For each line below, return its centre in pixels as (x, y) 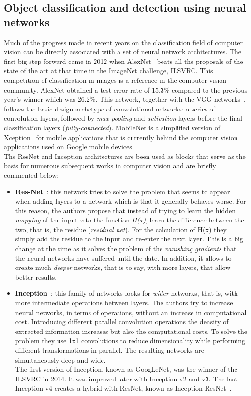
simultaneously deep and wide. (60, 359)
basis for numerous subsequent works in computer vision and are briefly (110, 166)
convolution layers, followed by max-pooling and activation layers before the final (123, 118)
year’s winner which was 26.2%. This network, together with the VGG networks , (125, 99)
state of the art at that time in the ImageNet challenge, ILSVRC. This (109, 71)
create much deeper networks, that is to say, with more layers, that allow (123, 267)
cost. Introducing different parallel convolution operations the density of (122, 322)
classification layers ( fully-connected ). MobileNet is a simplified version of (112, 127)
